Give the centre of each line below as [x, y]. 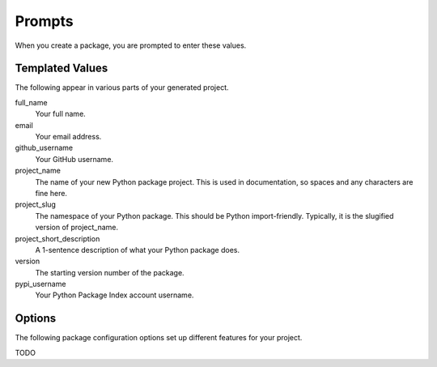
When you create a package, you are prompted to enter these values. [131, 45]
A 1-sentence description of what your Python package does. [138, 250]
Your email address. [68, 137]
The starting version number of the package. [110, 272]
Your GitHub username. [74, 159]
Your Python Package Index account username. [115, 295]
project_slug [36, 205]
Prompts [44, 21]
